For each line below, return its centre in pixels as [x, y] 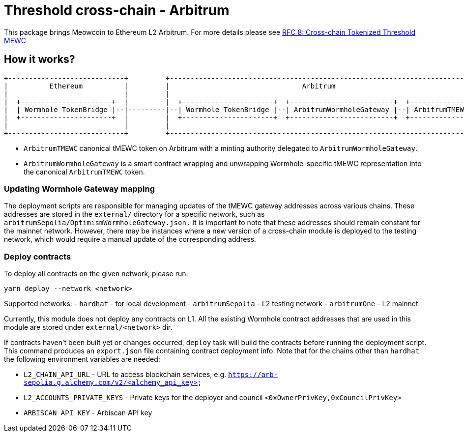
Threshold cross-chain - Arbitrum [117, 10]
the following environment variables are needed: [82, 359]
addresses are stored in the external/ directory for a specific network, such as [134, 214]
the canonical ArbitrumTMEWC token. [84, 172]
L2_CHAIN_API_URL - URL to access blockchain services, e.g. [125, 375]
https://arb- [253, 375]
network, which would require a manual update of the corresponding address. [130, 239]
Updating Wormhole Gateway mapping [80, 189]
